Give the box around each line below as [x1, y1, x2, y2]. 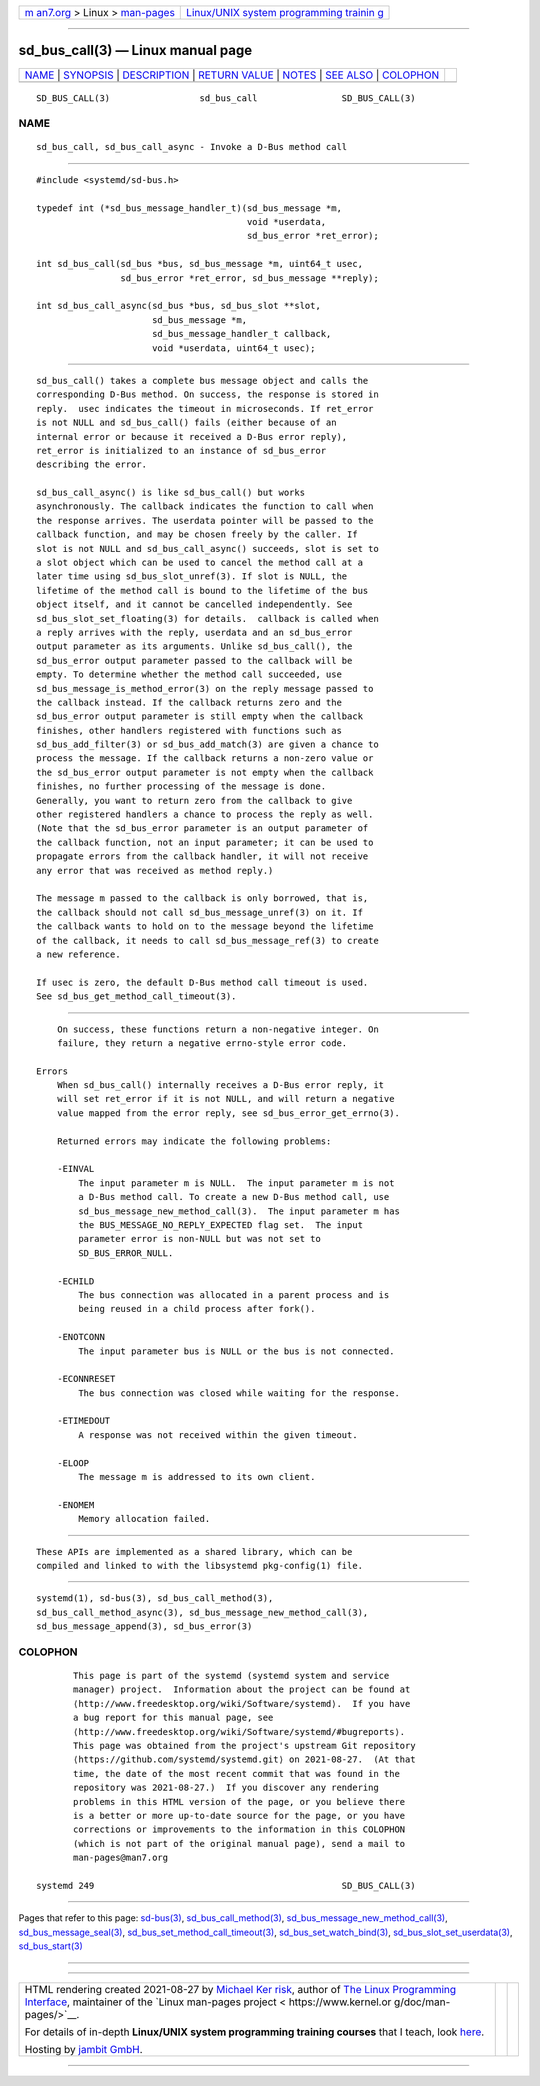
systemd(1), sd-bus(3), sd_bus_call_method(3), [36, 1593, 274, 1604]
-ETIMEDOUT [56, 1415, 111, 1427]
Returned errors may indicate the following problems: [56, 1135, 332, 1147]
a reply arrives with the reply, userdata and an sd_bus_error [36, 626, 353, 638]
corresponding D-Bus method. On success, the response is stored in [36, 389, 379, 400]
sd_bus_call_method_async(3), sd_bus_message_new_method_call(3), [36, 1606, 369, 1618]
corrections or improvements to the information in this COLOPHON [73, 1824, 406, 1835]
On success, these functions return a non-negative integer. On [56, 1023, 379, 1035]
